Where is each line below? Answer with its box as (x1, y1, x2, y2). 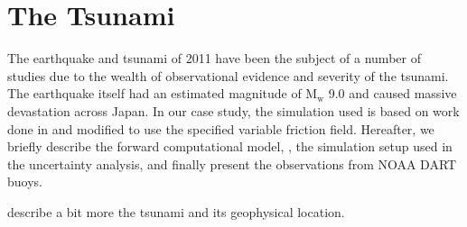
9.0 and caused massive (328, 84, 457, 103)
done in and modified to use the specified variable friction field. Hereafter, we (7, 119, 434, 138)
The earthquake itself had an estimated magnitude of (7, 84, 302, 103)
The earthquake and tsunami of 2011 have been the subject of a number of (7, 49, 421, 68)
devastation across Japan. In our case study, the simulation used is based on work (7, 101, 460, 120)
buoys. (7, 172, 42, 191)
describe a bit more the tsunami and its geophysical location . (7, 202, 345, 221)
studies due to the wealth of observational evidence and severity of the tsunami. (7, 66, 449, 85)
